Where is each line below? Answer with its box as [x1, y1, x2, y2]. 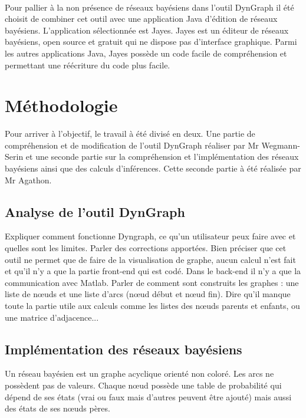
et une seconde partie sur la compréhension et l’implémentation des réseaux [25, 150, 299, 163]
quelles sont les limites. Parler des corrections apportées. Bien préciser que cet [5, 242, 287, 254]
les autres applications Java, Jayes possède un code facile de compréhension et [5, 47, 287, 59]
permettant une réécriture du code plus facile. [5, 58, 170, 71]
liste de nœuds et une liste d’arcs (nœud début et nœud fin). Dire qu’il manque [5, 288, 291, 300]
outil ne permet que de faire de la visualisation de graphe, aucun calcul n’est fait [5, 253, 296, 265]
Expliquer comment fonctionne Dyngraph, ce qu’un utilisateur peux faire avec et [5, 230, 296, 242]
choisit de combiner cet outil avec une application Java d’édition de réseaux [5, 12, 278, 25]
